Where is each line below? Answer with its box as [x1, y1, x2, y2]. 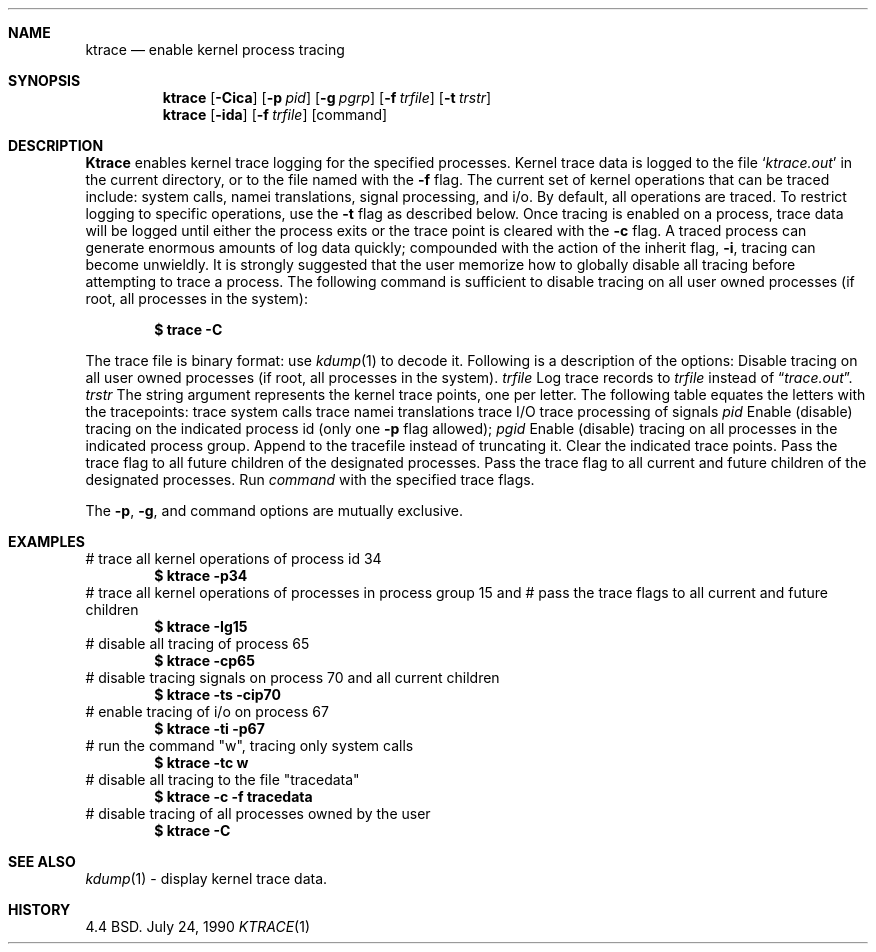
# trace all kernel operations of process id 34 [85, 550, 382, 567]
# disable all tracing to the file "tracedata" [85, 771, 360, 788]
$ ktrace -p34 [154, 567, 248, 584]
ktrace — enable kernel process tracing [85, 41, 345, 58]
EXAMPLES [8, 533, 85, 550]
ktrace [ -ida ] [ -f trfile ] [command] [162, 106, 388, 123]
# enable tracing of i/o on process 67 [85, 703, 329, 720]
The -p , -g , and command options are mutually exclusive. [85, 502, 464, 519]
